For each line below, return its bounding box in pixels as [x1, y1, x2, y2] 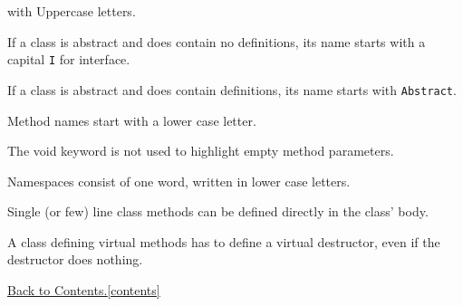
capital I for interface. [7, 50, 130, 69]
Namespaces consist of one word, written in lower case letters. [7, 171, 351, 190]
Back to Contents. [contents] [7, 281, 160, 300]
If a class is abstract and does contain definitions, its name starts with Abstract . [7, 80, 457, 99]
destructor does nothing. [7, 250, 143, 269]
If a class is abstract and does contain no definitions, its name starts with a [7, 32, 426, 51]
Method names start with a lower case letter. [7, 110, 256, 129]
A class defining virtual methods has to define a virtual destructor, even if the [7, 232, 440, 251]
